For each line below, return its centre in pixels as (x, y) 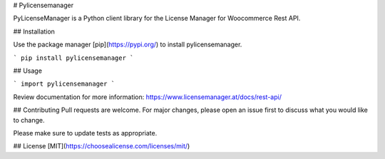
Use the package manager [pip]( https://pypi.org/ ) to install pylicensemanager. (128, 45)
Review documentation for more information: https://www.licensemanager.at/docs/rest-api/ (147, 97)
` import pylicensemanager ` (64, 84)
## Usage (28, 71)
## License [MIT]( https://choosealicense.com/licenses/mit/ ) (102, 146)
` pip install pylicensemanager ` (73, 58)
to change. (29, 120)
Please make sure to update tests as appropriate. (85, 133)
